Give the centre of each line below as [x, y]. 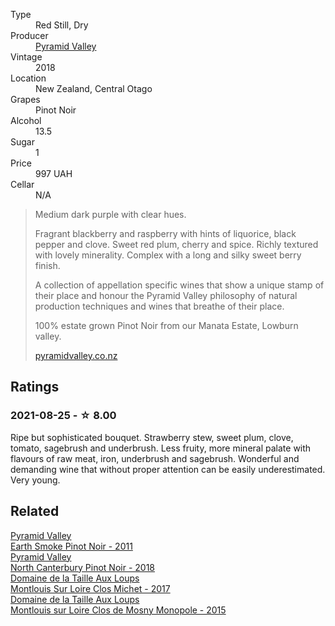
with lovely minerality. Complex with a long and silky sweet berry [168, 255]
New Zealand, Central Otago [94, 88]
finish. [47, 265]
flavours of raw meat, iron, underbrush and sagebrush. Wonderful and [155, 458]
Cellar [22, 184]
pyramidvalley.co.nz [76, 355]
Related [35, 511]
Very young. [35, 480]
